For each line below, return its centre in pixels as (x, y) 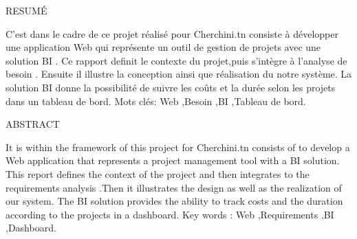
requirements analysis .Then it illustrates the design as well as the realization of (174, 187)
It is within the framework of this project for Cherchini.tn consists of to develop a (178, 147)
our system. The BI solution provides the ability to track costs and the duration (174, 201)
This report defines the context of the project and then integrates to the (158, 173)
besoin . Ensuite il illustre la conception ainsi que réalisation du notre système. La (179, 74)
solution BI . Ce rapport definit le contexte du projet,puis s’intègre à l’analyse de (176, 60)
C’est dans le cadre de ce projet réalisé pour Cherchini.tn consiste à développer (172, 33)
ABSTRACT (33, 124)
